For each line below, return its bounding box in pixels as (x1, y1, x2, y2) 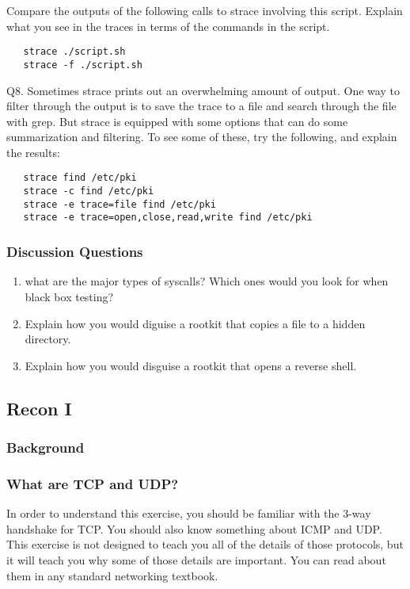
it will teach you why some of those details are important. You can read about (6, 551, 386, 568)
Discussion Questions (6, 242, 143, 262)
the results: (6, 143, 60, 160)
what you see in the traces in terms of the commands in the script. (6, 17, 330, 34)
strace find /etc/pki (23, 172, 137, 184)
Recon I (6, 396, 72, 420)
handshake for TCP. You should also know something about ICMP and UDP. (6, 520, 382, 537)
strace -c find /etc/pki (23, 185, 154, 197)
